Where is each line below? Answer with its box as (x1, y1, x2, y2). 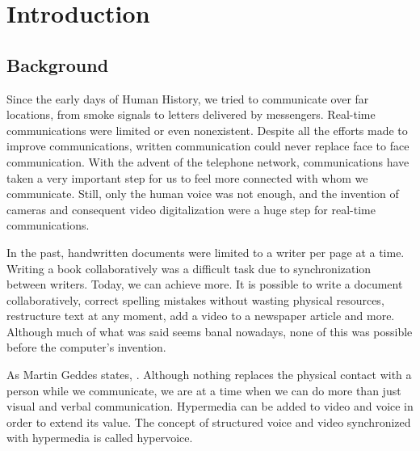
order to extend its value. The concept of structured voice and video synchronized (6, 413, 411, 430)
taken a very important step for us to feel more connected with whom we (6, 169, 368, 186)
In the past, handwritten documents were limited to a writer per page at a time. (6, 243, 405, 260)
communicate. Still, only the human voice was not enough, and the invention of (6, 185, 399, 202)
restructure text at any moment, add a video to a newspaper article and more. (6, 307, 395, 324)
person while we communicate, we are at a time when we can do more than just (6, 381, 401, 398)
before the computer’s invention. (6, 339, 166, 356)
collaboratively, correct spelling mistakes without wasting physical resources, (6, 291, 384, 308)
